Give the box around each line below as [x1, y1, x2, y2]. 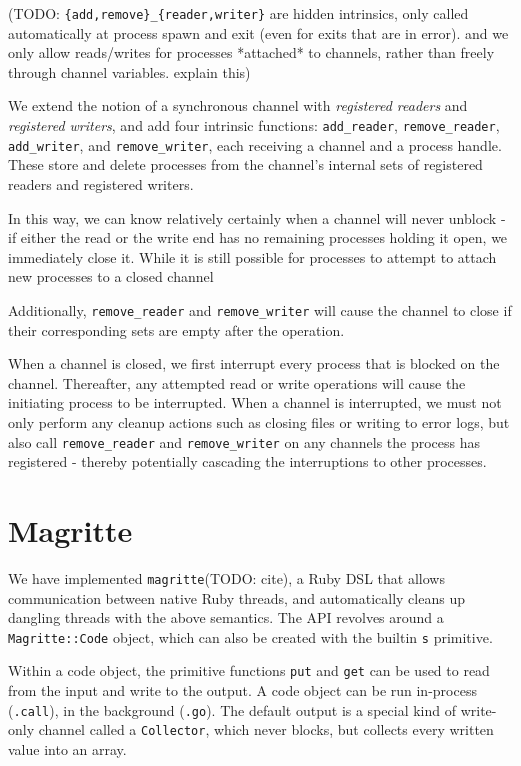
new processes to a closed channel [8, 266, 214, 287]
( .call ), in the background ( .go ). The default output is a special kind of [8, 699, 456, 720]
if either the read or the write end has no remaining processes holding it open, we [8, 227, 508, 248]
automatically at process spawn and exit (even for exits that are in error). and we [8, 22, 509, 43]
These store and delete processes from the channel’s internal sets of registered [8, 154, 483, 175]
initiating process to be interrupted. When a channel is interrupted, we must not [8, 392, 502, 413]
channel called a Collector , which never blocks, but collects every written [38, 719, 494, 740]
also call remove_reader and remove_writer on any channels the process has [8, 431, 481, 452]
